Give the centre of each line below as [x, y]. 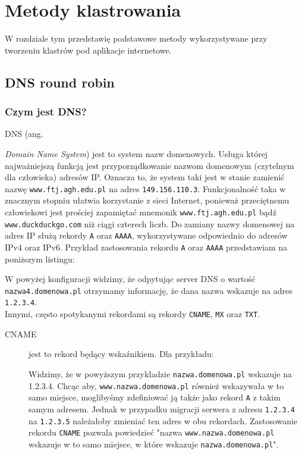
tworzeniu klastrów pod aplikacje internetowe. [88, 50]
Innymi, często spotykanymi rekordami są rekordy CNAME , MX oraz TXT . [133, 314]
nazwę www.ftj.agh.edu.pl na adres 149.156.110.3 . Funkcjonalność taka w [145, 188]
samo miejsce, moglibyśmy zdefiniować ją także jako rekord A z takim [155, 397]
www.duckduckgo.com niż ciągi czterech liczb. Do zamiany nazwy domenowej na [150, 223]
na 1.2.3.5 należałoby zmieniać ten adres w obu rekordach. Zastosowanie [163, 420]
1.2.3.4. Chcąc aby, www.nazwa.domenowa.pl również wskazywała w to [156, 385]
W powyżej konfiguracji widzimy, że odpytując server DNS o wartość [130, 279]
